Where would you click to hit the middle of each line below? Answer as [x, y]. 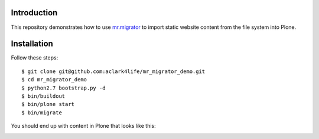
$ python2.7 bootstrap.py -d [64, 88]
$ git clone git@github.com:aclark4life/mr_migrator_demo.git [113, 71]
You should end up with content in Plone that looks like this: [83, 126]
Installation [32, 44]
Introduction [34, 13]
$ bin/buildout [43, 96]
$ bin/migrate [42, 112]
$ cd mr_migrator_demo [54, 80]
